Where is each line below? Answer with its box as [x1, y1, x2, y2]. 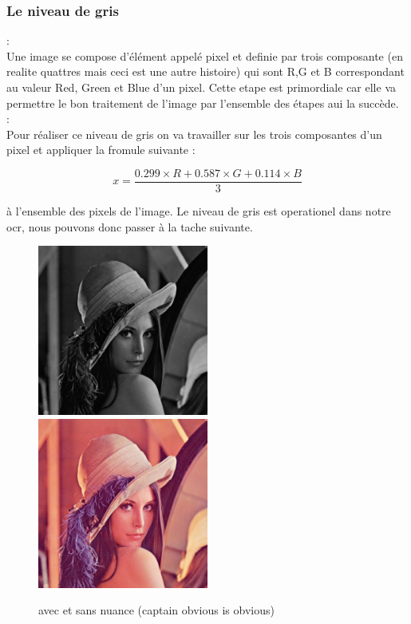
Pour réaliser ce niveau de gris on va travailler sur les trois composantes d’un [6, 125, 382, 142]
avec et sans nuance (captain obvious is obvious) [38, 602, 275, 618]
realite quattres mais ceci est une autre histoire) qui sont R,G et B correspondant [6, 63, 405, 80]
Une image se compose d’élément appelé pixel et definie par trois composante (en [6, 47, 403, 64]
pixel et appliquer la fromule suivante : [6, 141, 196, 158]
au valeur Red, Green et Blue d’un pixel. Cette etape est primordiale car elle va [6, 79, 396, 95]
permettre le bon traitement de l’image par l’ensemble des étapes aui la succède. [6, 94, 399, 111]
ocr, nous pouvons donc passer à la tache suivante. [6, 218, 253, 235]
